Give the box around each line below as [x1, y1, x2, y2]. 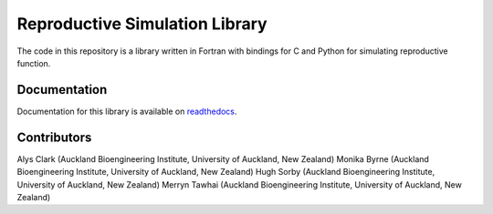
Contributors [16, 129, 92, 145]
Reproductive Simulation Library [16, 14, 268, 34]
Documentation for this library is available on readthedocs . [16, 106, 237, 117]
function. [16, 57, 51, 68]
